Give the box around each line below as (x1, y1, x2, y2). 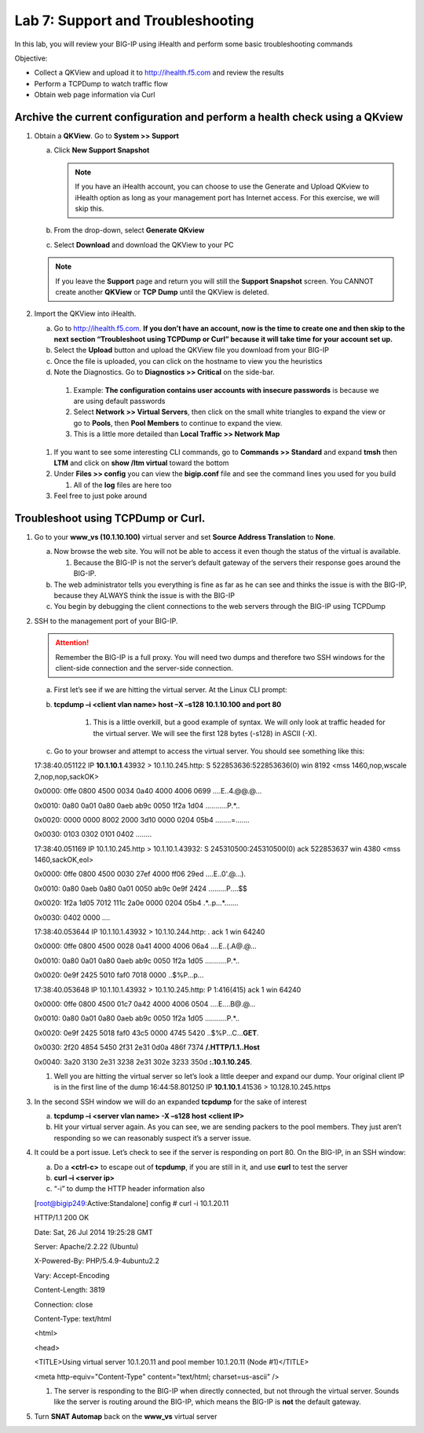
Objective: (14, 53, 48, 63)
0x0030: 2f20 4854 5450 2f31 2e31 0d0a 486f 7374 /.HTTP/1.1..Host (34, 1043, 261, 1052)
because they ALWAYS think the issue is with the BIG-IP (53, 591, 236, 600)
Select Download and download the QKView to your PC (53, 240, 234, 249)
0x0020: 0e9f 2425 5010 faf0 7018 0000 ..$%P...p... (34, 970, 204, 980)
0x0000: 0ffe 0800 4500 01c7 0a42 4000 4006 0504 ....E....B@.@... (34, 999, 256, 1009)
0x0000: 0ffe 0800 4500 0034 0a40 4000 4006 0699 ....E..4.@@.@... (34, 786, 262, 796)
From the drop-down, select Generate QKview (53, 225, 205, 235)
